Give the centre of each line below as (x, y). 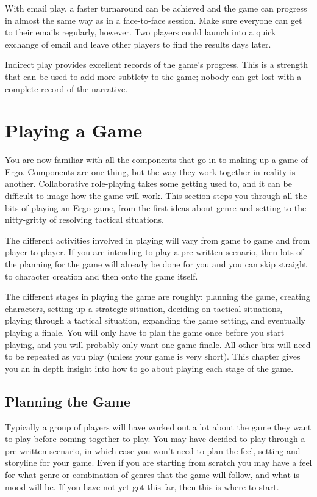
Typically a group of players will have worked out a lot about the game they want (158, 426)
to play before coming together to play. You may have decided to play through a (155, 439)
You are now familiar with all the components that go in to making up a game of (157, 160)
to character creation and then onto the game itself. (102, 276)
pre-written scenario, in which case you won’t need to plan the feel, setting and (153, 450)
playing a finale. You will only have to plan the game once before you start (145, 332)
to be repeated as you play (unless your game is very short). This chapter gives (153, 356)
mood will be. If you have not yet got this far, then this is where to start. (142, 486)
